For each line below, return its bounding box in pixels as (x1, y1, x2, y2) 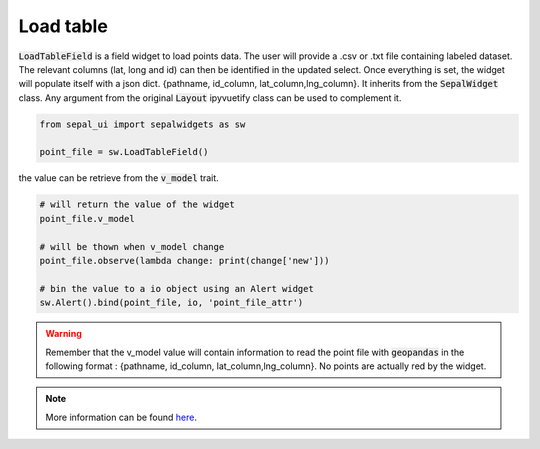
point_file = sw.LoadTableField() (39, 146, 209, 158)
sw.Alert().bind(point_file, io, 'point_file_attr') (39, 297, 304, 309)
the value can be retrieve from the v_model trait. (18, 172, 219, 184)
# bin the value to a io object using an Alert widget (39, 283, 314, 294)
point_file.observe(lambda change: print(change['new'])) (39, 255, 330, 267)
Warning (45, 328, 82, 340)
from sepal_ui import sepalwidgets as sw (39, 118, 246, 130)
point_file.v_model (39, 213, 135, 224)
